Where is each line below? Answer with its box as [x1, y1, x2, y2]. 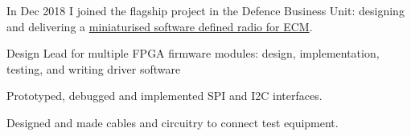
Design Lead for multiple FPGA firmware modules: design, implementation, [6, 45, 380, 62]
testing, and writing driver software [6, 60, 181, 77]
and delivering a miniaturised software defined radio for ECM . [6, 18, 313, 34]
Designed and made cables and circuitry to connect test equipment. [6, 114, 339, 130]
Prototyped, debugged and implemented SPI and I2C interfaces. [6, 87, 323, 104]
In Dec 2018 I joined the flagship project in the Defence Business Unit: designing [6, 2, 405, 18]
